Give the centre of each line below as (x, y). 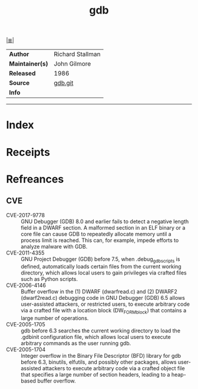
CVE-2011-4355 (25, 253)
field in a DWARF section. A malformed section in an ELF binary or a (103, 227)
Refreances (35, 179)
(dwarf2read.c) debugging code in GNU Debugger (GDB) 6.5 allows (103, 298)
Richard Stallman (77, 54)
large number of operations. (55, 318)
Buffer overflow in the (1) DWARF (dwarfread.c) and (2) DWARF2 (99, 292)
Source (19, 83)
